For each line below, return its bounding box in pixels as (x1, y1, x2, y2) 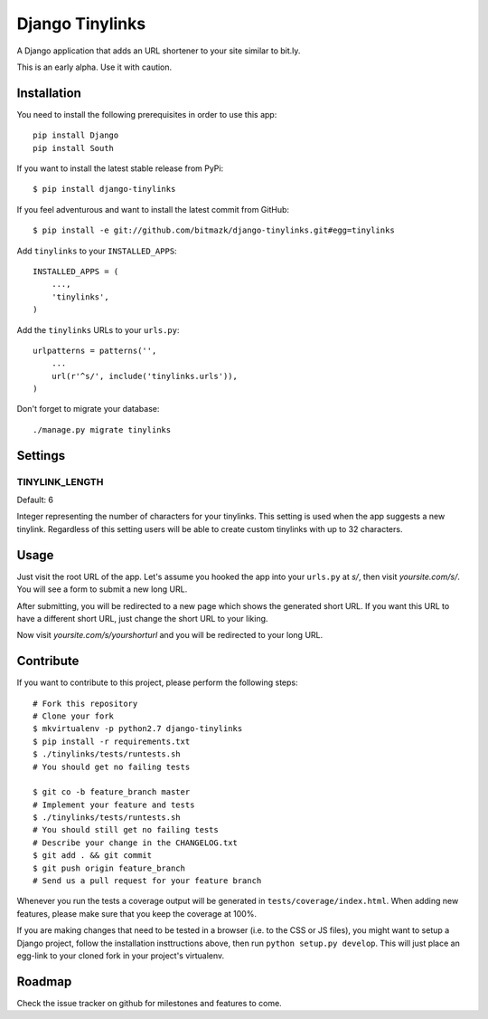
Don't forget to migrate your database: (16, 404, 160, 414)
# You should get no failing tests (33, 761, 191, 772)
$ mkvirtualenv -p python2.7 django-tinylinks (33, 724, 243, 734)
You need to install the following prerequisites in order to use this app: (16, 109, 277, 119)
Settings (16, 448, 66, 463)
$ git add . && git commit (33, 851, 153, 861)
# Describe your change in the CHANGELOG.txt (33, 837, 239, 848)
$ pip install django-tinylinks (33, 184, 176, 195)
